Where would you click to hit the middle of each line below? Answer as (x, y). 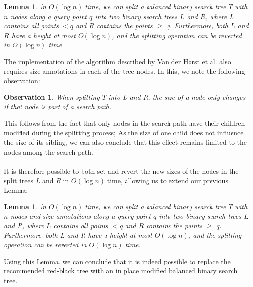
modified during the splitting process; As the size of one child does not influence (124, 132)
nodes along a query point (49, 16)
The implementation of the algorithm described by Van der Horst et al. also (117, 61)
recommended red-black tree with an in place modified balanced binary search (121, 271)
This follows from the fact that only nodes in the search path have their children (125, 122)
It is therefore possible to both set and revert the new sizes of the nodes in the (121, 170)
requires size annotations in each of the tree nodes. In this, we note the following (125, 71)
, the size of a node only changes (197, 97)
